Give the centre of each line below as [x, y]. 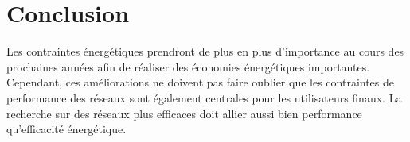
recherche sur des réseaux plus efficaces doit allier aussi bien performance [184, 113]
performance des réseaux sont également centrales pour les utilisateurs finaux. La [204, 97]
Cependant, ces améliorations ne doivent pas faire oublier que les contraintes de [201, 82]
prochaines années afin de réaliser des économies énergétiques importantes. [188, 66]
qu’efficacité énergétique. [66, 129]
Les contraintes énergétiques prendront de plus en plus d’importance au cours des [205, 51]
